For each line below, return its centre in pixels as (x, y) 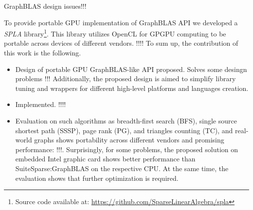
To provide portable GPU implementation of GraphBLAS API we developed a (121, 22)
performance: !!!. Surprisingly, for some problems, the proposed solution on (127, 149)
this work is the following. (43, 53)
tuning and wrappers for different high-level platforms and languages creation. (132, 88)
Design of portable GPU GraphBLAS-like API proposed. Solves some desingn (131, 69)
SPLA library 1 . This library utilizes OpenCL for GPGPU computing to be (115, 33)
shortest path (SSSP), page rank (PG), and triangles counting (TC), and (124, 130)
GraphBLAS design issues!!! (45, 6)
